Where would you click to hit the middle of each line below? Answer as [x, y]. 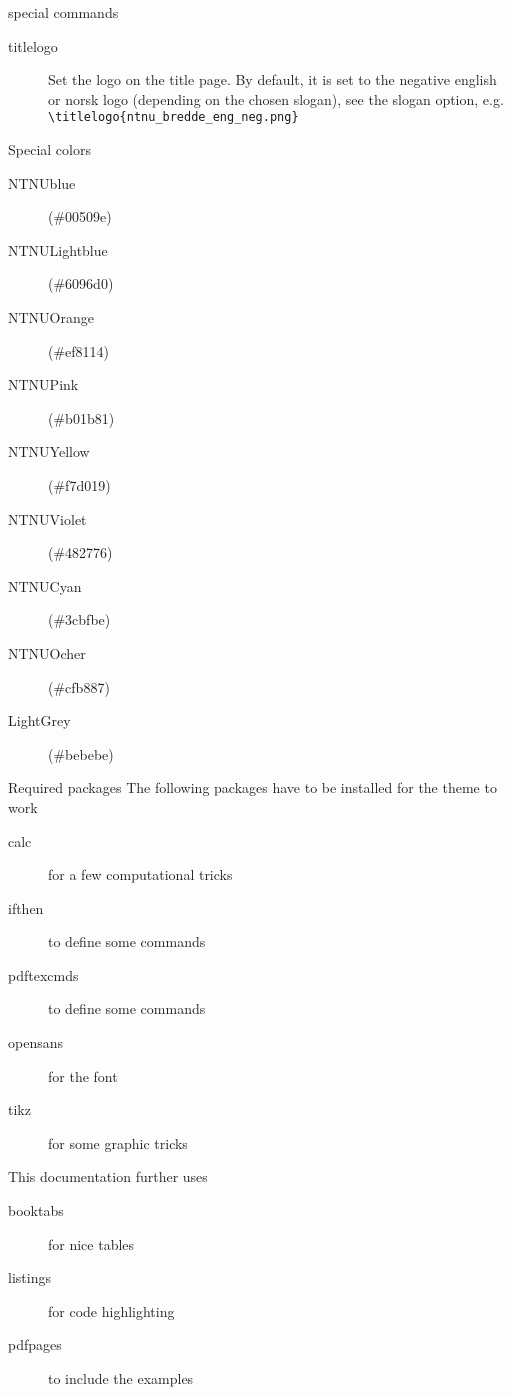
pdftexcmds [43, 974]
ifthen [26, 907]
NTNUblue [42, 182]
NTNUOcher [47, 652]
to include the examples [121, 1378]
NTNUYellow [49, 451]
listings [29, 1277]
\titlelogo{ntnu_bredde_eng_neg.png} [173, 117]
